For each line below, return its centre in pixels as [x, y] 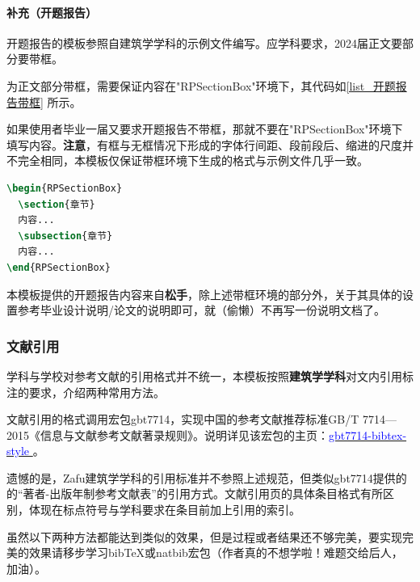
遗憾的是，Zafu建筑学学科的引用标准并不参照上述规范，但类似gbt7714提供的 [207, 477]
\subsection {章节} [65, 236]
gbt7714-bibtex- [368, 434]
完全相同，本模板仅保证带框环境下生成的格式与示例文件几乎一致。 [193, 160]
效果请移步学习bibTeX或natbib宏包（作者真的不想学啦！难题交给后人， [216, 552]
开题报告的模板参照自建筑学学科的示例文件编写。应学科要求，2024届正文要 [204, 42]
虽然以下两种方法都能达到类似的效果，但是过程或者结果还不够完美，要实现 [204, 536]
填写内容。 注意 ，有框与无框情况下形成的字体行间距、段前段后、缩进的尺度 [204, 144]
